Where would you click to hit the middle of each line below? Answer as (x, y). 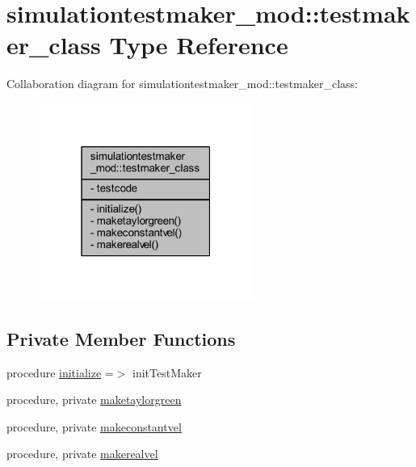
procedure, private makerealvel (82, 454)
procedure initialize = (60, 372)
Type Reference (199, 45)
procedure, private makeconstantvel (94, 426)
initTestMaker (167, 372)
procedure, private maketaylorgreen (94, 400)
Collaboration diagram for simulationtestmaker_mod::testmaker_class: (182, 84)
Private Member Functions (121, 338)
